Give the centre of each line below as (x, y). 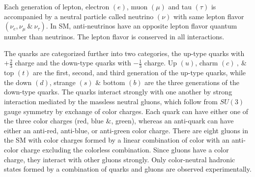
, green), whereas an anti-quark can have (172, 121)
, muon (137, 6)
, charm (207, 63)
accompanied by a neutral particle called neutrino (79, 16)
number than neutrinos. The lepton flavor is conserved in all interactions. (114, 37)
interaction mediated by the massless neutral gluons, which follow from (111, 101)
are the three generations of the (192, 82)
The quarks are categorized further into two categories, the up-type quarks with (124, 53)
